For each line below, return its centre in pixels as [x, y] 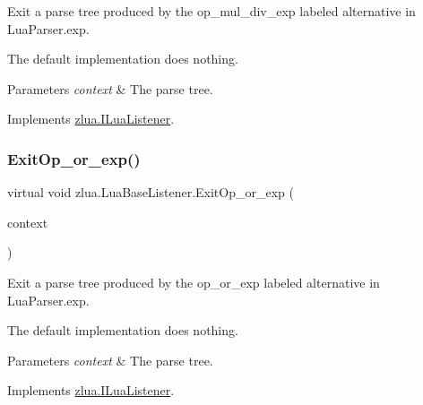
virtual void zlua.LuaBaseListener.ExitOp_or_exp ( [151, 192]
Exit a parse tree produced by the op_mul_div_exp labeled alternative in [211, 11]
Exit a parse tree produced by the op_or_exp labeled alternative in [194, 282]
